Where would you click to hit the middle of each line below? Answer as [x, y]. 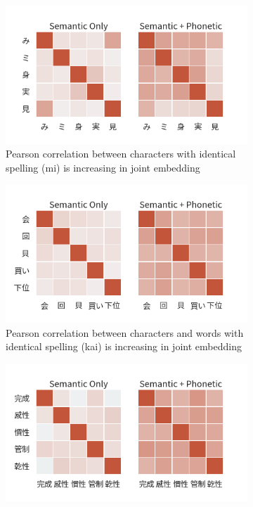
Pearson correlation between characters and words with [125, 332]
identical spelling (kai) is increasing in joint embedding [124, 346]
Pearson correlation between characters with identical [121, 154]
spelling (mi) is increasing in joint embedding [103, 167]
